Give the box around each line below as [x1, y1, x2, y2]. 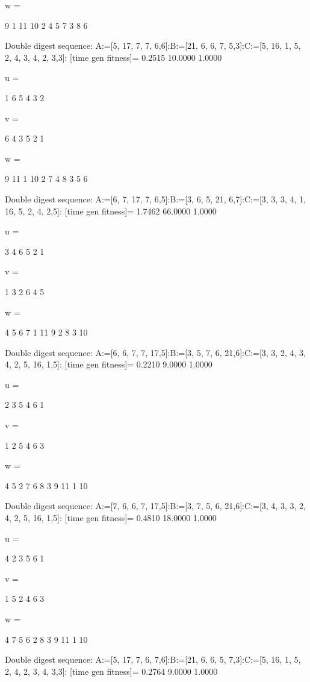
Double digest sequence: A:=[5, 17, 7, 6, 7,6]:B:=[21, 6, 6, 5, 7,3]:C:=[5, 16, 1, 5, [5, 653, 301, 666]
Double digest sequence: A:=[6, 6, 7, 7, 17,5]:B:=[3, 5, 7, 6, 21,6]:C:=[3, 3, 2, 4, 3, [5, 346, 306, 358]
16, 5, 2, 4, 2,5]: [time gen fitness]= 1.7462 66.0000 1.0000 [5, 204, 217, 217]
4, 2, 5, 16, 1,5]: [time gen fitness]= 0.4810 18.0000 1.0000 [5, 511, 217, 524]
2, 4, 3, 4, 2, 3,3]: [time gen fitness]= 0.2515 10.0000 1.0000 [5, 51, 222, 63]
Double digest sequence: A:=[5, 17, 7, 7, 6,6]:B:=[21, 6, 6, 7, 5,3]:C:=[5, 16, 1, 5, [5, 39, 301, 52]
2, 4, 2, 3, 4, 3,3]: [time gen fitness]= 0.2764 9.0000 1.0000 [5, 665, 218, 677]
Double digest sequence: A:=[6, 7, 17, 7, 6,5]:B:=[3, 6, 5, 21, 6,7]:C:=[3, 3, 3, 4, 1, [5, 192, 306, 205]
